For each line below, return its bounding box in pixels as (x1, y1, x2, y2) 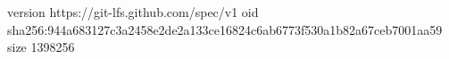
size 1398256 (7, 38, 75, 56)
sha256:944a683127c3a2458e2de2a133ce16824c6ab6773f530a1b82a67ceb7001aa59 (7, 20, 443, 38)
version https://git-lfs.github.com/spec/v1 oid (7, 3, 259, 21)
